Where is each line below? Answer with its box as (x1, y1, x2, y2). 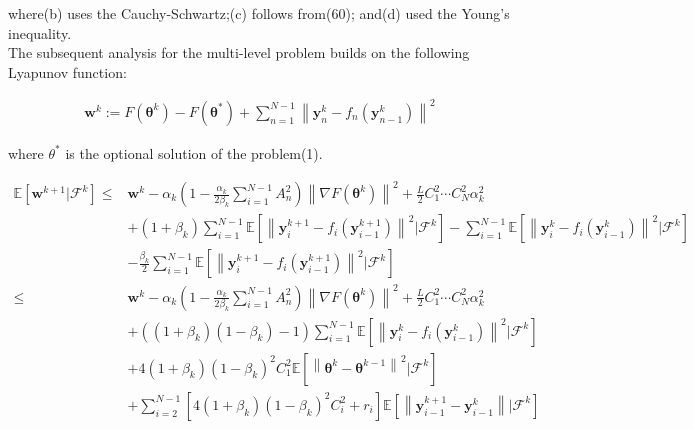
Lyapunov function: (8, 61, 127, 82)
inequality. (8, 22, 72, 43)
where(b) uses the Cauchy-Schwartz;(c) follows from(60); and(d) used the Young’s (8, 3, 510, 23)
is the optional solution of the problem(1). (65, 142, 323, 163)
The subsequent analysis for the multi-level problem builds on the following (8, 42, 470, 63)
